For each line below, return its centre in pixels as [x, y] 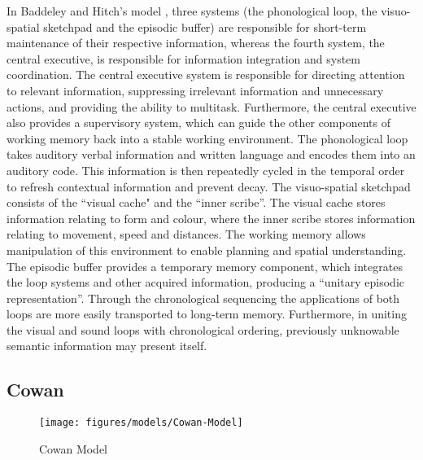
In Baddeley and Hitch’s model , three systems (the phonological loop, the [192, 11]
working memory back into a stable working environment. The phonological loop [207, 138]
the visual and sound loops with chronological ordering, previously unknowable [203, 329]
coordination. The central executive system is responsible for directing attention [206, 74]
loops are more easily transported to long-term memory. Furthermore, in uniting [207, 314]
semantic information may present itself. [107, 346]
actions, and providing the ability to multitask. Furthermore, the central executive [211, 106]
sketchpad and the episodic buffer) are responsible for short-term [205, 26]
